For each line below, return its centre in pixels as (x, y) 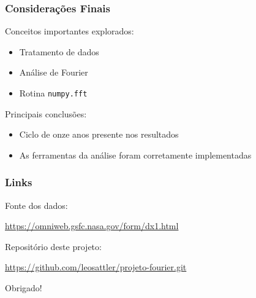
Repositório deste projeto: (53, 246)
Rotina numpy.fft (53, 93)
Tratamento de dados (59, 51)
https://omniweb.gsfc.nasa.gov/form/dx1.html (92, 226)
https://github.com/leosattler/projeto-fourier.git (96, 267)
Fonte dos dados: (36, 205)
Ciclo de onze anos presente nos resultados (99, 134)
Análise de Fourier (54, 72)
